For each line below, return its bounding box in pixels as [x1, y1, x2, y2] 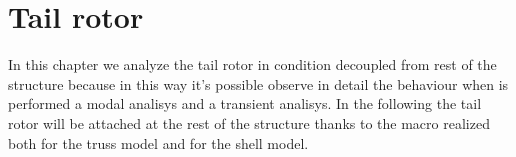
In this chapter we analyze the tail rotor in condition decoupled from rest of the [8, 54, 497, 75]
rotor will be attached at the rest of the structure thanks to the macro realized [8, 112, 490, 133]
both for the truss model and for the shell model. [8, 132, 309, 153]
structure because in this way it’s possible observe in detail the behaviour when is [8, 73, 509, 94]
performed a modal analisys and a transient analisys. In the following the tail [8, 93, 482, 114]
